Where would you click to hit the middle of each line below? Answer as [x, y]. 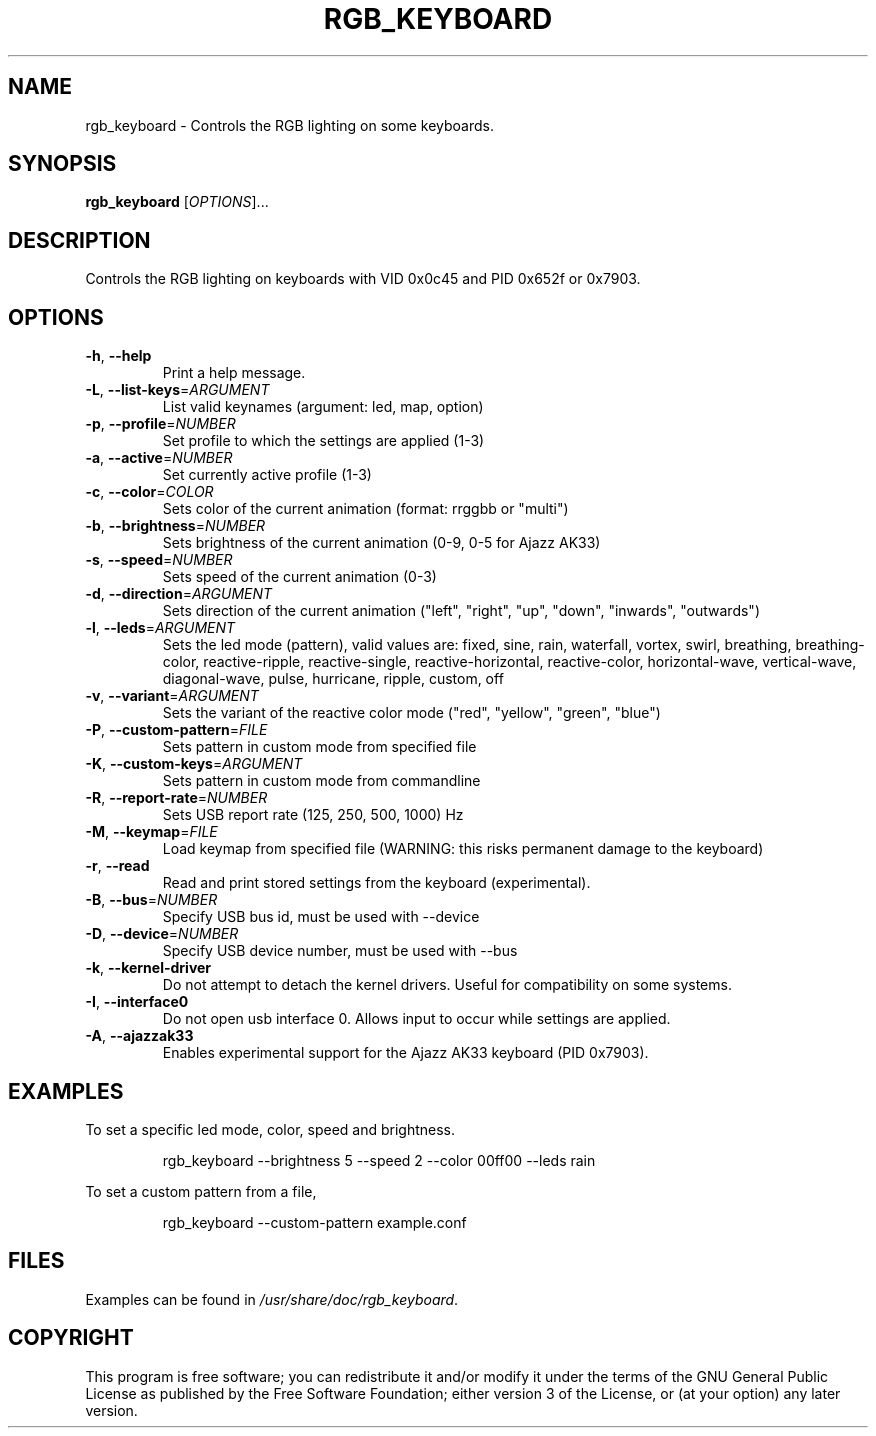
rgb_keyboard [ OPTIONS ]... [177, 202]
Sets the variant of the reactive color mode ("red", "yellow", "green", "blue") [411, 713]
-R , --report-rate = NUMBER [176, 798]
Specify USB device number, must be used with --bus [340, 951]
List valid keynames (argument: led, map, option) [323, 407]
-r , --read [117, 866]
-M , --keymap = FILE [151, 832]
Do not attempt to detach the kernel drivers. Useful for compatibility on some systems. [447, 985]
